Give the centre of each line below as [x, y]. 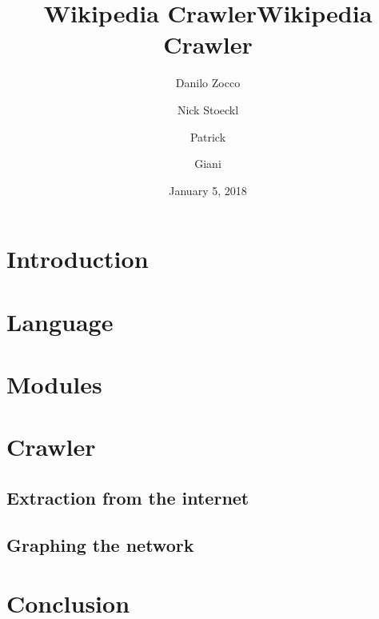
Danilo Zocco [208, 83]
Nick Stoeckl [208, 109]
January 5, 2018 [208, 190]
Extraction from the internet [128, 497]
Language [60, 321]
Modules [54, 384]
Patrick [208, 136]
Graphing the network [100, 544]
